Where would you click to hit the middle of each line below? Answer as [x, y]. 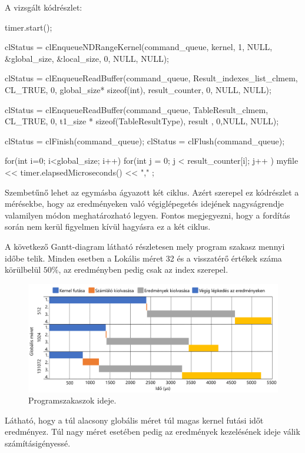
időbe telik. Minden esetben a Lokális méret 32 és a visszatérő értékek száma [143, 258]
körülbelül [23, 270]
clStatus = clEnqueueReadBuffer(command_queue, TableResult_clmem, [137, 109]
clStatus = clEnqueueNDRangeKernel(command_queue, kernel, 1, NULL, [139, 47]
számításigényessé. [38, 443]
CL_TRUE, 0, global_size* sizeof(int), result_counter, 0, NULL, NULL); [138, 89]
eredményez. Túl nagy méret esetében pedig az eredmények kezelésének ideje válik [152, 431]
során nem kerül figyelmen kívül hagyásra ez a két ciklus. [108, 226]
